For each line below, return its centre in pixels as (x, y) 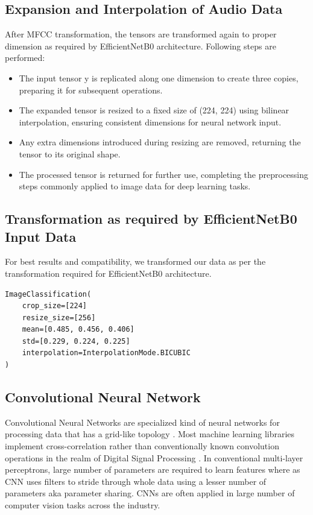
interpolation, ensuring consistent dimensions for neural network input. (150, 122)
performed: (25, 58)
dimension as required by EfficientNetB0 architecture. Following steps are (141, 46)
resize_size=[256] (59, 318)
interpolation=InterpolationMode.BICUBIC (106, 353)
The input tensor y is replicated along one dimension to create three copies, (159, 77)
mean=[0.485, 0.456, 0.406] (78, 330)
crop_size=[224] (55, 306)
